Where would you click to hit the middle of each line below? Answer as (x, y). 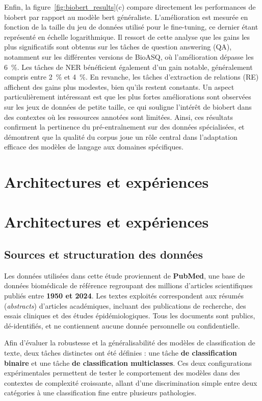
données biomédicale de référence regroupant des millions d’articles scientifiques (128, 285)
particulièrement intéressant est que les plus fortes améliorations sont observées (128, 97)
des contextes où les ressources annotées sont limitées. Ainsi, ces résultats (119, 117)
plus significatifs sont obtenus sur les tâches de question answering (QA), (118, 47)
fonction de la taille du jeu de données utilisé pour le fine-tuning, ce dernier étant (131, 27)
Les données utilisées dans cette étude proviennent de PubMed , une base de (125, 275)
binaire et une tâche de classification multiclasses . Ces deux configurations (128, 362)
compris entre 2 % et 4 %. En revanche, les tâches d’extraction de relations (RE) (132, 77)
